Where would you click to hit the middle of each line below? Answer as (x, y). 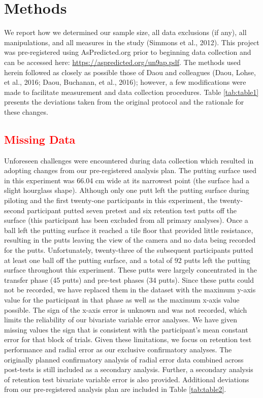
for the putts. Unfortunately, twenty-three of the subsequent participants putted (129, 250)
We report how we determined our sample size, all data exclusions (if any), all (125, 32)
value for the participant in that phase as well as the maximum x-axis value (122, 299)
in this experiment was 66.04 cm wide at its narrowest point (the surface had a (127, 180)
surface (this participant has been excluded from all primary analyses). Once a (126, 220)
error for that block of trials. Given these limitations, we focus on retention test (128, 339)
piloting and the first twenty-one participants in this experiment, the (111, 200)
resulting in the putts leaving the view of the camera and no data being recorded (130, 240)
